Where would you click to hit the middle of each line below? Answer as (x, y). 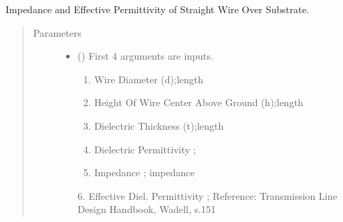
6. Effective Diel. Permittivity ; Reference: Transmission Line (207, 195)
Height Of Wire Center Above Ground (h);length (199, 102)
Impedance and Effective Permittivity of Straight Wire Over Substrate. (158, 9)
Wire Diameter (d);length (149, 79)
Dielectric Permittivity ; (145, 149)
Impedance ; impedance (144, 172)
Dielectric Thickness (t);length (159, 125)
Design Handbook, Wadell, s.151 (146, 209)
